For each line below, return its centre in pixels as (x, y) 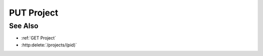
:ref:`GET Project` (38, 38)
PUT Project (34, 13)
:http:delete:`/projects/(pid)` (49, 45)
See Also (24, 26)
